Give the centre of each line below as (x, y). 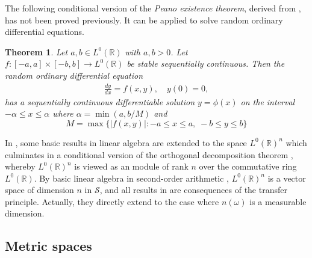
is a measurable (278, 201)
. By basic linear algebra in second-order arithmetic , (131, 178)
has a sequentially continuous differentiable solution (100, 101)
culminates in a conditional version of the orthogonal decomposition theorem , (149, 154)
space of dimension (39, 190)
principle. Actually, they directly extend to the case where (112, 201)
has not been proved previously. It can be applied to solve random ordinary (144, 20)
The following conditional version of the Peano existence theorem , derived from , (153, 8)
